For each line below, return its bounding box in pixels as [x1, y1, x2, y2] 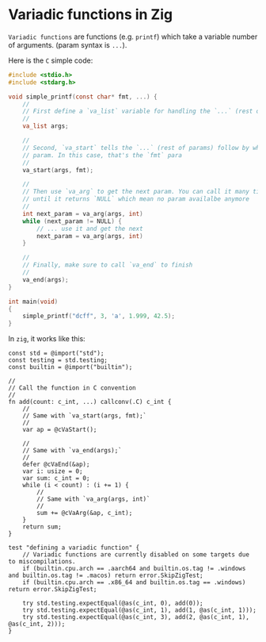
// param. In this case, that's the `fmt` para [22, 151, 182, 160]
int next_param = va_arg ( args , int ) [22, 210, 144, 217]
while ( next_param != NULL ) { [22, 217, 123, 225]
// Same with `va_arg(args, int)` [36, 495, 150, 503]
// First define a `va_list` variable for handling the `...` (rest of [22, 107, 264, 116]
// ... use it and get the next [36, 225, 144, 233]
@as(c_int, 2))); [8, 621, 66, 629]
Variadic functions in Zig [8, 6, 173, 24]
